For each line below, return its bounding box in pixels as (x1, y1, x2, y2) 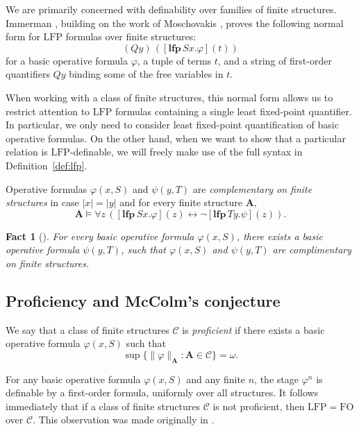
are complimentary (272, 242, 352, 257)
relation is (6, 144, 48, 159)
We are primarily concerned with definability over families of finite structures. (6, 2, 337, 16)
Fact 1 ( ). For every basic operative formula (6, 228, 194, 243)
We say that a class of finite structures (6, 322, 169, 337)
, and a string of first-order (217, 53, 332, 67)
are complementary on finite (192, 181, 312, 196)
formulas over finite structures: (65, 29, 197, 44)
